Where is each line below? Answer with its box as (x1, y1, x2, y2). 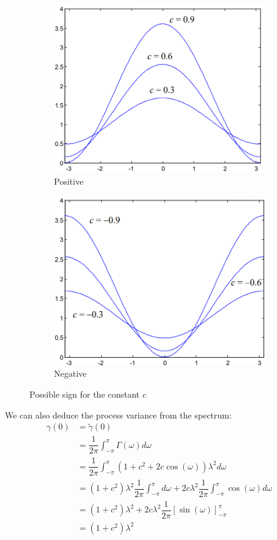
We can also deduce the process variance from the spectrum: (5, 408, 232, 421)
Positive (54, 175, 84, 188)
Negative (54, 367, 87, 380)
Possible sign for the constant (29, 387, 140, 400)
